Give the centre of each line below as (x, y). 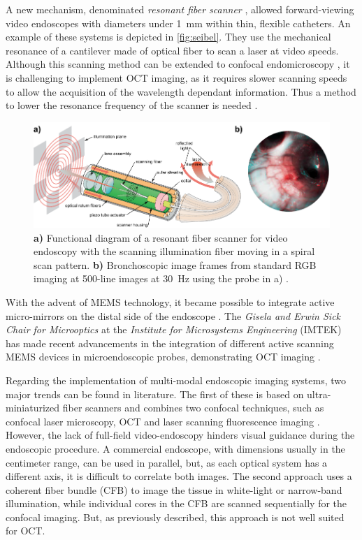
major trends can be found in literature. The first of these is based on (155, 394)
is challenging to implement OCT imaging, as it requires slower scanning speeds (176, 77)
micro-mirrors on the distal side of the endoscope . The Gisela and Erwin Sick (173, 315)
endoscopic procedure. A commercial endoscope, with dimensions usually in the (175, 448)
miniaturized (33, 408)
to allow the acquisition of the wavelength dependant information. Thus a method (181, 91)
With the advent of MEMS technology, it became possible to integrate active (170, 301)
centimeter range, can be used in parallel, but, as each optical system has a (167, 462)
